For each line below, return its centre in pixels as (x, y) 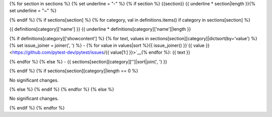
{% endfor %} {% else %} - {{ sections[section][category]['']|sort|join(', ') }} (88, 62)
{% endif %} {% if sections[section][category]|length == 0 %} (74, 71)
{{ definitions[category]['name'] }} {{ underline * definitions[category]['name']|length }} (100, 29)
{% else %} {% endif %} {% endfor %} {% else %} (62, 89)
